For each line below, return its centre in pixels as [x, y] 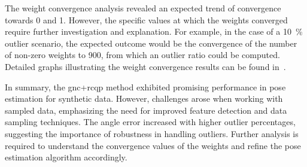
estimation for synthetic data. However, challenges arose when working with [144, 98]
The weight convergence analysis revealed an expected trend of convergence [143, 8]
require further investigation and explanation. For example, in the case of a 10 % [154, 31]
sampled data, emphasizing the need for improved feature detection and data [146, 110]
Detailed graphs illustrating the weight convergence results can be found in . [145, 66]
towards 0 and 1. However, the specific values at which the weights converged [146, 19]
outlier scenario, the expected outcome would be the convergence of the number [151, 43]
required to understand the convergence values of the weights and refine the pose [153, 145]
